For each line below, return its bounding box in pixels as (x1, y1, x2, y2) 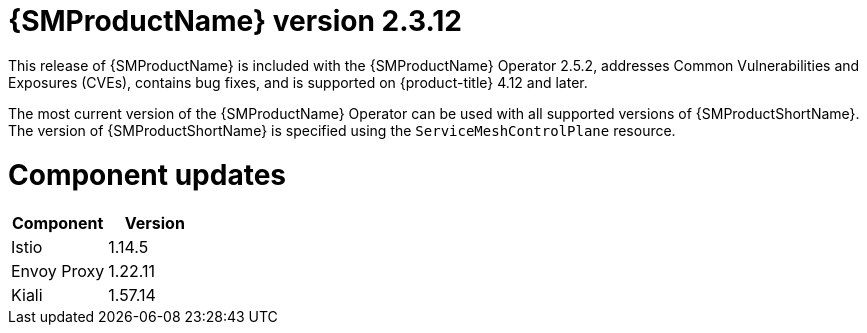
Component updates (8, 157, 287, 192)
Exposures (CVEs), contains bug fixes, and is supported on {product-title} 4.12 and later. (8, 73, 588, 91)
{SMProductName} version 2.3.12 (8, 4, 462, 38)
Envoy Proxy (11, 261, 105, 282)
